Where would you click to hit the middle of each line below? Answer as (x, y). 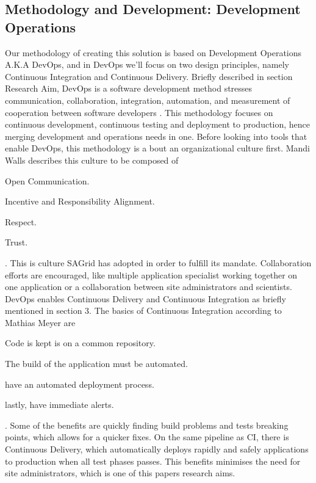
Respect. (21, 221)
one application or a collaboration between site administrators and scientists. (149, 287)
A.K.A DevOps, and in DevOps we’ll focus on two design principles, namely (147, 64)
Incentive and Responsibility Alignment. (80, 201)
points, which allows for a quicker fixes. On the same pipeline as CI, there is (147, 437)
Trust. (16, 242)
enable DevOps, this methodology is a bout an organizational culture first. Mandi (158, 148)
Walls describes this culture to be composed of (92, 160)
